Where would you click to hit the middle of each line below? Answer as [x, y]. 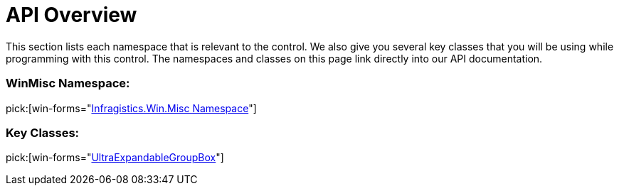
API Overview [72, 15]
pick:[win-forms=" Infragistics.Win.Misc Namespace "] [131, 108]
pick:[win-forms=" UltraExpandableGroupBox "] [115, 158]
